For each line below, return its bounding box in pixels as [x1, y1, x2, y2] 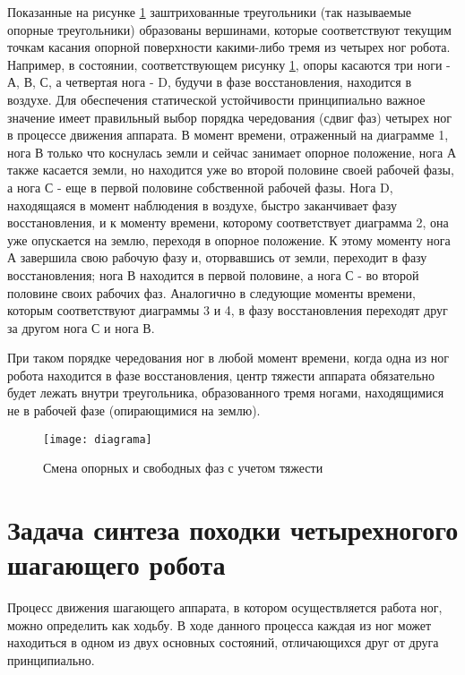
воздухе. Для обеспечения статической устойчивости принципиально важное [7, 90, 426, 108]
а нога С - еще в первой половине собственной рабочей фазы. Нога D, [7, 177, 393, 196]
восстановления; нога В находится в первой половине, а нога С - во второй [7, 265, 419, 284]
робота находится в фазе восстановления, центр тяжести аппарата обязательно [7, 365, 435, 384]
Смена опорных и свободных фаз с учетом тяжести [43, 458, 323, 477]
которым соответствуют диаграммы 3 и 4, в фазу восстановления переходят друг [7, 301, 448, 320]
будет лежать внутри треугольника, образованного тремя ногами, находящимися [7, 383, 444, 402]
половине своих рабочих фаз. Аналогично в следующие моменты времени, [7, 283, 416, 302]
